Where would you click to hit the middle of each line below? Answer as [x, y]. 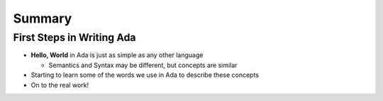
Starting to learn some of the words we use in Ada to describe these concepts [145, 75]
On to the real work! [60, 85]
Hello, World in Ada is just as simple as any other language [117, 55]
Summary [43, 18]
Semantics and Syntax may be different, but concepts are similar [143, 65]
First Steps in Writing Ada [74, 37]
